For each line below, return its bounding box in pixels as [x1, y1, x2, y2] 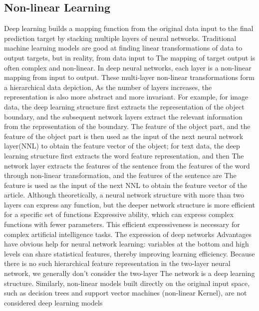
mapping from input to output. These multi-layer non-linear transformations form [4, 72, 255, 82]
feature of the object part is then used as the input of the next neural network [4, 130, 244, 141]
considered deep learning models [4, 297, 103, 307]
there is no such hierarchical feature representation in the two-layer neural [4, 258, 231, 268]
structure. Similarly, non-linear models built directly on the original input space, [4, 277, 250, 288]
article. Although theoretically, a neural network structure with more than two [4, 189, 245, 200]
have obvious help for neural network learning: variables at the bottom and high [4, 238, 249, 249]
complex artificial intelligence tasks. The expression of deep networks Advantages [4, 228, 252, 239]
